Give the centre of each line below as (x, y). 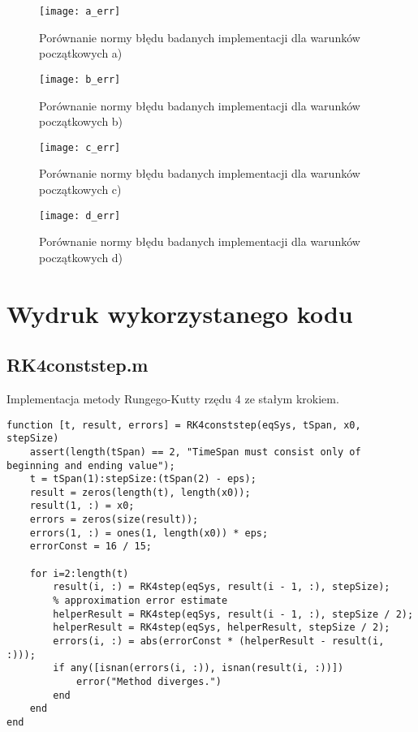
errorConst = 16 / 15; (90, 547)
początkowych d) (81, 257)
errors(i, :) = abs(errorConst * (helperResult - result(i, (219, 642)
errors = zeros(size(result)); (114, 520)
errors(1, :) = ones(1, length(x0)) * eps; (149, 533)
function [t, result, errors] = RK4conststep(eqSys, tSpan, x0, (184, 425)
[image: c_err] (80, 147)
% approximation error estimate (140, 601)
